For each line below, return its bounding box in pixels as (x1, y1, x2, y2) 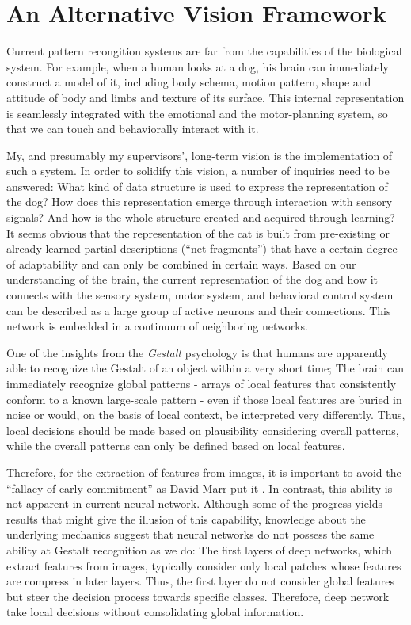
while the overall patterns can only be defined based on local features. (6, 437, 345, 454)
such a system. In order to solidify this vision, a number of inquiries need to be (6, 162, 390, 179)
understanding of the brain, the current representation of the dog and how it (6, 271, 379, 288)
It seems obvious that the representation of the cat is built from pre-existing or (6, 224, 390, 241)
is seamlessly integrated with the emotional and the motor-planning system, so (6, 105, 388, 121)
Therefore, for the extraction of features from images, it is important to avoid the (6, 463, 401, 480)
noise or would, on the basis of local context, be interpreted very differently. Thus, (6, 406, 405, 423)
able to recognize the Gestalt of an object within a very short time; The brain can (6, 360, 405, 376)
